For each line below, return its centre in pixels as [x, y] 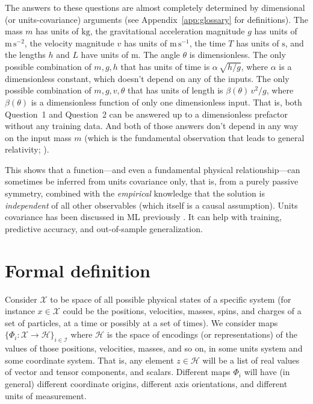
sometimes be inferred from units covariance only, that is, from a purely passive [152, 181]
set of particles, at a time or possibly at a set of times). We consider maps [141, 322]
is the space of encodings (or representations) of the [202, 334]
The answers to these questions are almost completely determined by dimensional [155, 7]
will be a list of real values [251, 360]
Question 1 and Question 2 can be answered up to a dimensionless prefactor [146, 114]
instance [20, 311]
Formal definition [78, 270]
